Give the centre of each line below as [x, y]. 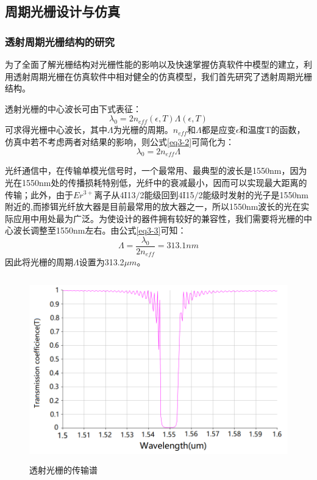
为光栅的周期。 [143, 130]
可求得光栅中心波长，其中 [56, 130]
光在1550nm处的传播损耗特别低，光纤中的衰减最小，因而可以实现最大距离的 [156, 182]
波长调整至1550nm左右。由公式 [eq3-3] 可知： [100, 230]
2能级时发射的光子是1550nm [253, 194]
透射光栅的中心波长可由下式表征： [73, 108]
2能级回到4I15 [167, 194]
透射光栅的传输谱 [63, 469]
